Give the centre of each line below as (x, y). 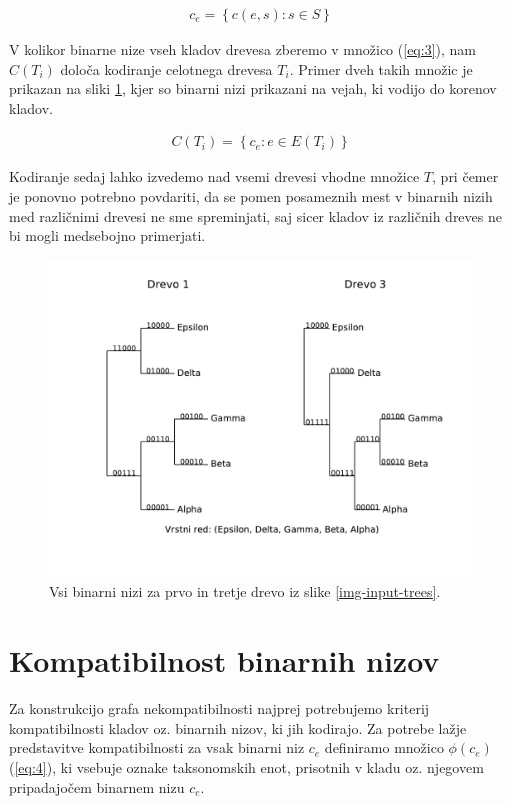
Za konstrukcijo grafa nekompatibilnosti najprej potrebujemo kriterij (219, 708)
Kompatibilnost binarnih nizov (224, 660)
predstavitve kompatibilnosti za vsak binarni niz (157, 747)
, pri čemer (465, 176)
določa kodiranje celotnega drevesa (166, 68)
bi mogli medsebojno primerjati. (107, 235)
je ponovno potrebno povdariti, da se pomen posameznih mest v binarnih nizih (251, 196)
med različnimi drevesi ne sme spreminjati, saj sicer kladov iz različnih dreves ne (255, 215)
